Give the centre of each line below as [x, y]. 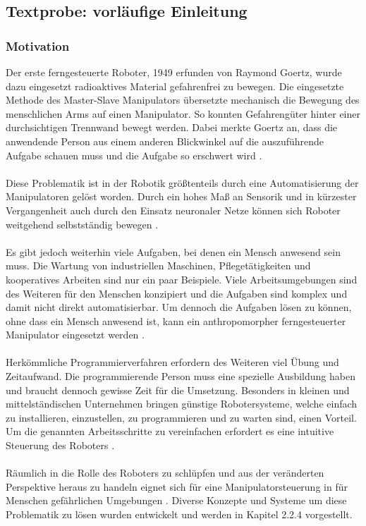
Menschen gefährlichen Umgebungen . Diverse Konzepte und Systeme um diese [176, 500]
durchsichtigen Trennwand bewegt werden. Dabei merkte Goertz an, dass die [172, 127]
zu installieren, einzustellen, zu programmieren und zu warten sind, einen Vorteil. [181, 417]
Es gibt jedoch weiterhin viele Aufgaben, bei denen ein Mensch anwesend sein [173, 251]
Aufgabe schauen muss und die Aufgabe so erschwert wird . [134, 155]
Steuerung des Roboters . [60, 445]
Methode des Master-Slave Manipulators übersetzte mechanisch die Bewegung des [183, 100]
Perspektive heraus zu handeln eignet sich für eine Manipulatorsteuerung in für [177, 486]
